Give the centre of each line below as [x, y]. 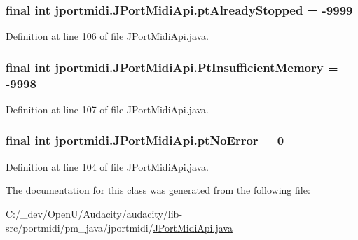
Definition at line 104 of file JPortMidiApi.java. [108, 166]
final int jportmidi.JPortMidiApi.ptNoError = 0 [145, 140]
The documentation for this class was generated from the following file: [158, 190]
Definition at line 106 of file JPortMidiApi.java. [108, 36]
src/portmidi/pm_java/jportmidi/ [80, 227]
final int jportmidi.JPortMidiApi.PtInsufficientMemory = [172, 67]
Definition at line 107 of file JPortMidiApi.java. [108, 109]
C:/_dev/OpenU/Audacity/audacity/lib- [94, 213]
